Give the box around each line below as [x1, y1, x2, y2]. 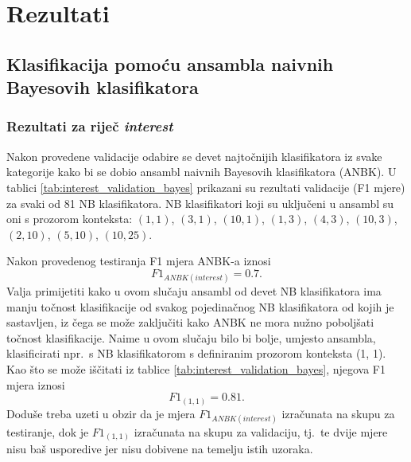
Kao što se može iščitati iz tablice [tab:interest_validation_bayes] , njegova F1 [6, 361, 386, 378]
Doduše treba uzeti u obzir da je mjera [6, 405, 196, 421]
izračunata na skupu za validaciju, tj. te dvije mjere [134, 423, 388, 440]
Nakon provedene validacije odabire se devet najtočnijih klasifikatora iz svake [6, 147, 382, 164]
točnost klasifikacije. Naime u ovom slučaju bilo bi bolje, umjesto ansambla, [6, 329, 376, 346]
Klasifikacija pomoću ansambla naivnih [6, 51, 334, 76]
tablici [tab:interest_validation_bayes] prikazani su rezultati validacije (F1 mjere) [6, 178, 405, 195]
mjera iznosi [6, 376, 65, 393]
